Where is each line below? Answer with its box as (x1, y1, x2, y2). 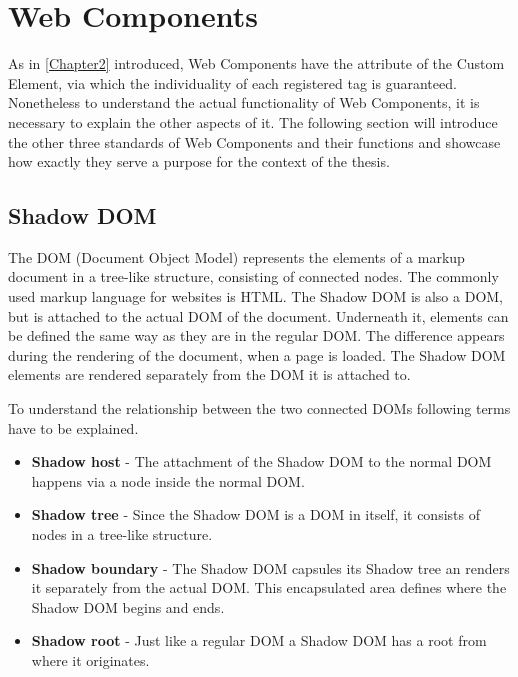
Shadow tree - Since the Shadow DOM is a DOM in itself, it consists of (31, 504, 480, 525)
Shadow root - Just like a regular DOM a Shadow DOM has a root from (31, 630, 487, 651)
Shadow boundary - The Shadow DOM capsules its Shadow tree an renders (31, 557, 510, 578)
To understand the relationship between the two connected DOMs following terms (8, 398, 511, 419)
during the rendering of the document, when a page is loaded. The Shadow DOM (8, 344, 506, 365)
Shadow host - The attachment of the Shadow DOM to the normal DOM (31, 451, 492, 472)
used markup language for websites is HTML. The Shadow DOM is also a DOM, (8, 286, 504, 307)
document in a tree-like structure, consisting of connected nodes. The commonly (8, 266, 499, 287)
